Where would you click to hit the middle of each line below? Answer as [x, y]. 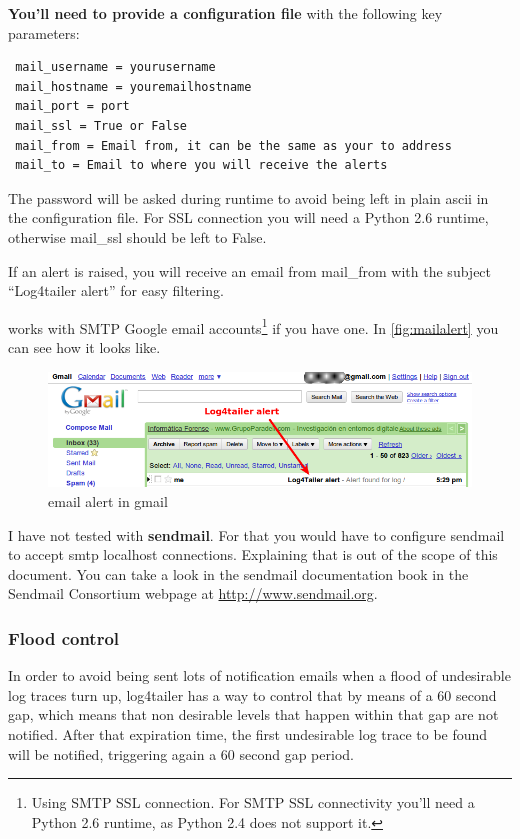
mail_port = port [72, 106]
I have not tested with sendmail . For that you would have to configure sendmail [256, 534]
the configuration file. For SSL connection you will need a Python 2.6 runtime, [248, 217]
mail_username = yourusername [115, 67]
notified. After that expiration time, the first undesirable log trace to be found [248, 734]
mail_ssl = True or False [101, 125]
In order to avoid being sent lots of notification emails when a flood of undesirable [259, 675]
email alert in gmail [108, 501]
